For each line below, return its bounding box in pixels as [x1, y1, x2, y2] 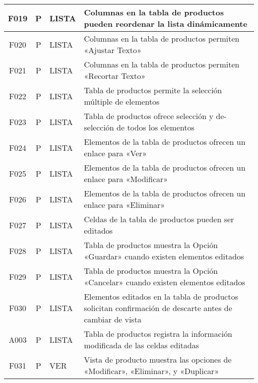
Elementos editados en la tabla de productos [84, 291, 238, 302]
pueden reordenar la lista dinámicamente [84, 18, 248, 29]
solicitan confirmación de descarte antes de [84, 302, 232, 314]
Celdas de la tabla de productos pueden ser [84, 213, 234, 225]
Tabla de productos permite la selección [84, 84, 222, 96]
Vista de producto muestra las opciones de [84, 354, 232, 365]
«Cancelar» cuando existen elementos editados [84, 276, 245, 288]
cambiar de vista [84, 314, 141, 325]
